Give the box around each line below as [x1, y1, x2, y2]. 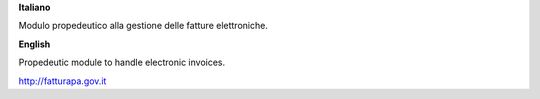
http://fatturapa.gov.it [18, 75, 107, 87]
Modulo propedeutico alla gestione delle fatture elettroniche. [18, 20, 269, 32]
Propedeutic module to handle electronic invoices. [18, 56, 226, 69]
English [18, 38, 51, 50]
